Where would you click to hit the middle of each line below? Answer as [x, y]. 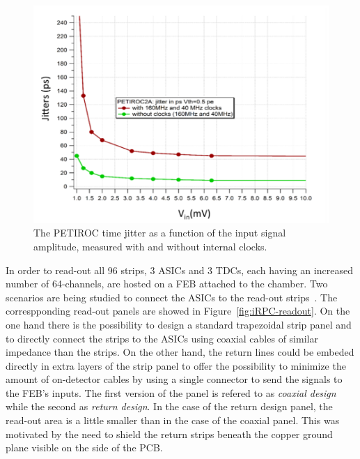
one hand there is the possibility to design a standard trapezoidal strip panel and [179, 324]
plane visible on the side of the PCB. [84, 447]
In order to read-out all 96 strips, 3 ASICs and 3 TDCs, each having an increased [179, 270]
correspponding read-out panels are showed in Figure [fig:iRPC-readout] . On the [178, 311]
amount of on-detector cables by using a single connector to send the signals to [174, 379]
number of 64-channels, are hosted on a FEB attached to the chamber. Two [167, 284]
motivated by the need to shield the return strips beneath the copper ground [169, 434]
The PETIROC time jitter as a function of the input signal [160, 233]
